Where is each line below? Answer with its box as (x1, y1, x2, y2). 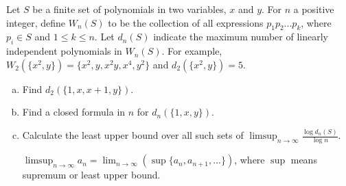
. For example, (161, 44, 222, 58)
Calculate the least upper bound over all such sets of (22, 128, 244, 142)
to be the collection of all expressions (108, 15, 264, 29)
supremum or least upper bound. (22, 168, 161, 182)
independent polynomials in (6, 44, 122, 58)
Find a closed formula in (22, 105, 126, 119)
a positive (293, 2, 334, 16)
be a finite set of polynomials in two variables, (32, 2, 227, 16)
